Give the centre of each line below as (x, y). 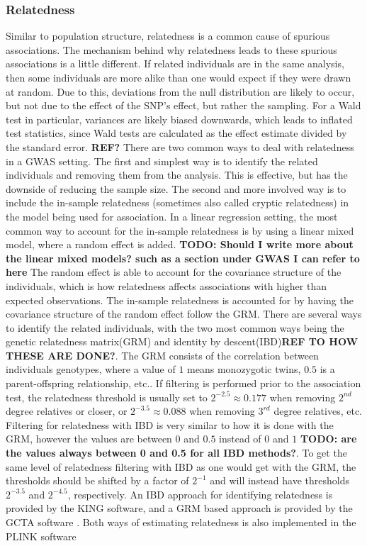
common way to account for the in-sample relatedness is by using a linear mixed (180, 230)
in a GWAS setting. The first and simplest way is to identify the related (162, 161)
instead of (240, 439)
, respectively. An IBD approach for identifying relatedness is (200, 494)
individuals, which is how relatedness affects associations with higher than (166, 285)
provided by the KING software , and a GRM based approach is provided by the (179, 508)
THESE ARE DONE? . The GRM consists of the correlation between (162, 355)
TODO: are (328, 439)
